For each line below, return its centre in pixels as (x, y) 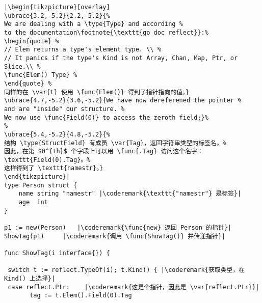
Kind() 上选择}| (30, 279)
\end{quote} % (28, 83)
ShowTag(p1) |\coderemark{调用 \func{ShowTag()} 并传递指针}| (115, 236)
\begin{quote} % (32, 41)
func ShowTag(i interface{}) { (57, 253)
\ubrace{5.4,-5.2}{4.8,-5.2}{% (57, 134)
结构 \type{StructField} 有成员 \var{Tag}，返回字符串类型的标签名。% (115, 143)
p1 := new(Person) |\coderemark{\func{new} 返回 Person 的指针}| (118, 228)
